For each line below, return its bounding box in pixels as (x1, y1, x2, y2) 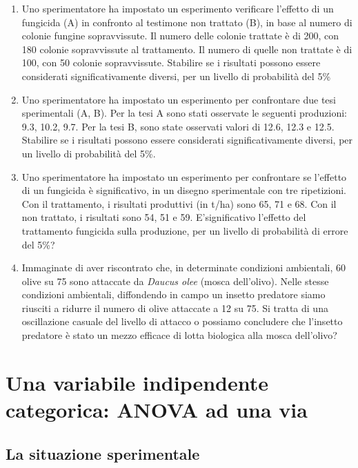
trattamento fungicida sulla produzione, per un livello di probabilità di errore (21, 223, 348, 237)
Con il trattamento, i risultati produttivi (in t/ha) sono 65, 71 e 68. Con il (21, 196, 337, 211)
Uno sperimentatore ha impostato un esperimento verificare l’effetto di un (21, 1, 334, 15)
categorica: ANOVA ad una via (6, 396, 308, 424)
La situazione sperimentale (6, 442, 200, 464)
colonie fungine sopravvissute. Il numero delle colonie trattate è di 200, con (21, 28, 339, 43)
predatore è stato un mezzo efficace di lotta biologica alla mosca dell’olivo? (21, 328, 337, 342)
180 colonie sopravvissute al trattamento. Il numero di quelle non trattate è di (21, 41, 352, 56)
